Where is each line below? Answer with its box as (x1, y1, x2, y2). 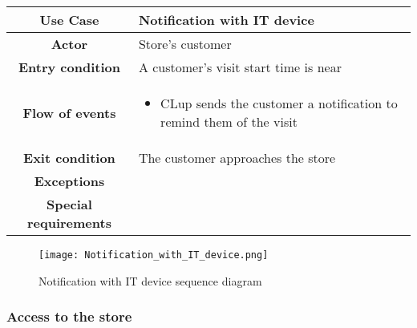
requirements (26, 213, 111, 232)
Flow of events (22, 103, 116, 122)
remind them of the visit (160, 112, 298, 131)
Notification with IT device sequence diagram (38, 272, 262, 289)
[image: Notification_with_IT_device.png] (38, 249, 269, 261)
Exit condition (23, 148, 115, 167)
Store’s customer (138, 34, 232, 53)
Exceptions (34, 172, 105, 190)
